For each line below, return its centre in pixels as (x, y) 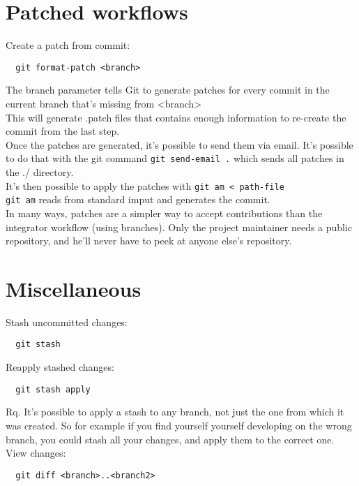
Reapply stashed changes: (60, 367)
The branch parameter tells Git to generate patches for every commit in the (168, 90)
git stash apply (53, 389)
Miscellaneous (74, 288)
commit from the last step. (63, 131)
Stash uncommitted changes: (67, 322)
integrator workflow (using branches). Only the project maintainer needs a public (179, 227)
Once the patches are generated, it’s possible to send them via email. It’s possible (179, 144)
